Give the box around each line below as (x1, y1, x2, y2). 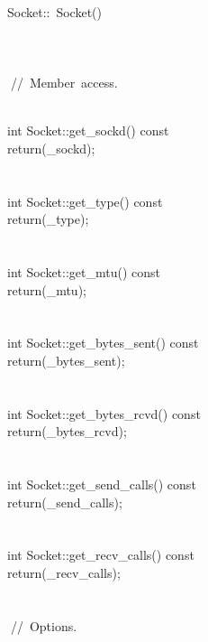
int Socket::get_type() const (7, 191, 163, 210)
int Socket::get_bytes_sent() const (7, 333, 199, 352)
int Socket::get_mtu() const (7, 262, 161, 281)
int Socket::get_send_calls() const (7, 475, 196, 494)
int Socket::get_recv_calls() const (7, 545, 194, 564)
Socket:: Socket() (7, 2, 102, 21)
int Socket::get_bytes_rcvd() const (7, 404, 201, 423)
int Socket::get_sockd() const (7, 121, 169, 140)
